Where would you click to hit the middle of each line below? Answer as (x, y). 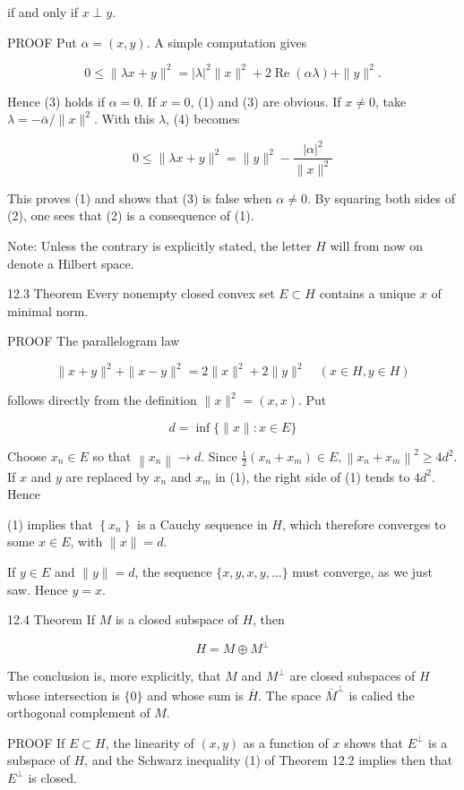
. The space (290, 695)
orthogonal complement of (79, 713)
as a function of (286, 742)
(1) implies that (50, 524)
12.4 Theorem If (52, 619)
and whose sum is (195, 695)
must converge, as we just (362, 571)
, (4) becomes (203, 119)
